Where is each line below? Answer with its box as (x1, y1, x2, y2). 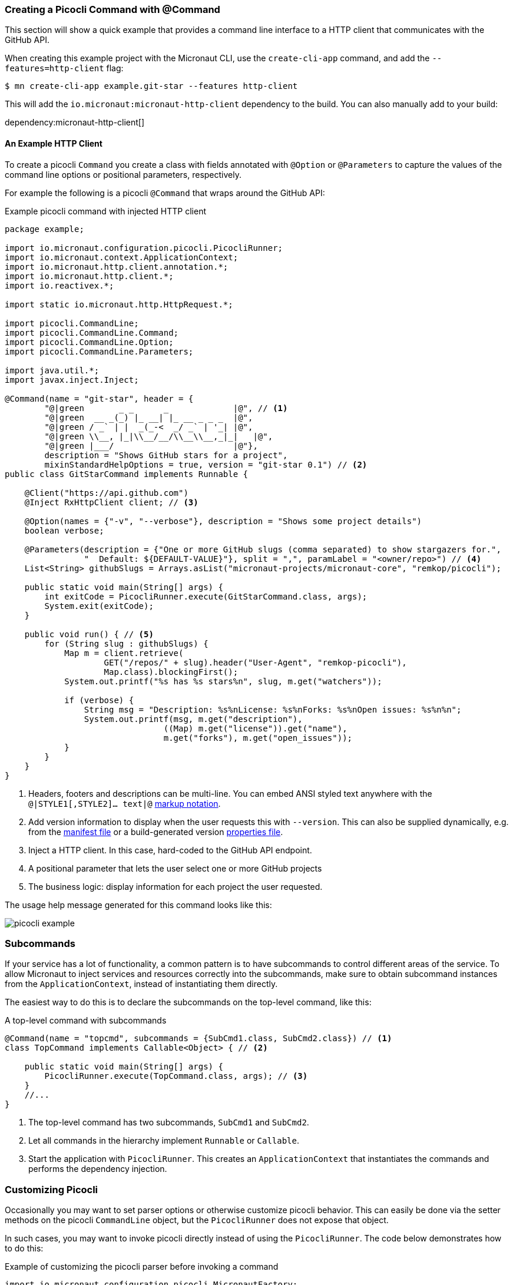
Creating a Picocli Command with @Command (5, 4, 220, 15)
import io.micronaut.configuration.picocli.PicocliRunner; (5, 243, 283, 253)
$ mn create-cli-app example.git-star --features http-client (5, 81, 298, 91)
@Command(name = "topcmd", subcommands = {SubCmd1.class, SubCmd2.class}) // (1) (5, 1034, 392, 1044)
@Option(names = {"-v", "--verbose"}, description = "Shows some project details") (24, 516, 422, 526)
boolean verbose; (24, 525, 104, 535)
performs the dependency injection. (28, 1164, 167, 1174)
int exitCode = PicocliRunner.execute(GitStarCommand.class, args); (44, 591, 368, 601)
